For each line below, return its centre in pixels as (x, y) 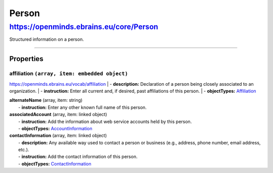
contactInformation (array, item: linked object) (58, 136)
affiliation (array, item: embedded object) (69, 74)
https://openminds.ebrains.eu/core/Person (84, 27)
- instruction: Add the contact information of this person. (78, 157)
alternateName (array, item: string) (46, 100)
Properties (26, 59)
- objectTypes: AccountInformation (55, 128)
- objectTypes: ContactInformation (55, 163)
